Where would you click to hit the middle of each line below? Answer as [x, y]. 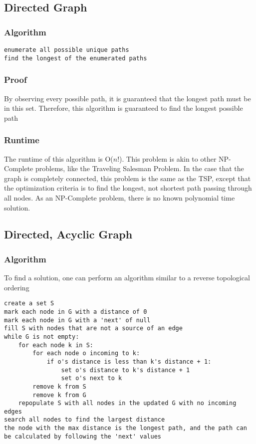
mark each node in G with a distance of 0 [76, 312]
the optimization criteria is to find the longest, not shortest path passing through [128, 188]
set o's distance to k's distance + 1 [126, 370]
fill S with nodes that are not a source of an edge [93, 329]
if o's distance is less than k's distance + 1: [129, 361]
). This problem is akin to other [168, 158]
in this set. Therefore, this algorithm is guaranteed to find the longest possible [124, 108]
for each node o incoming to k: [86, 353]
